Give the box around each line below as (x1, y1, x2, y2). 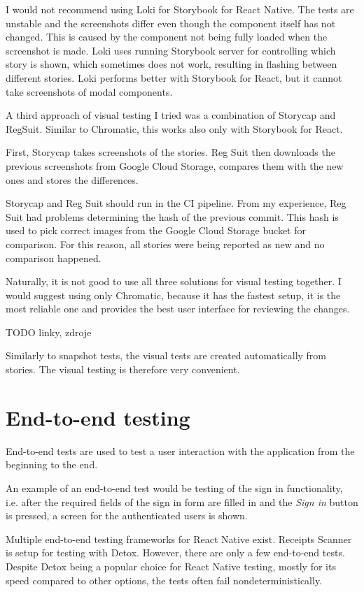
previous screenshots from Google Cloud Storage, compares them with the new (6, 158, 344, 173)
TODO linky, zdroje (6, 324, 92, 339)
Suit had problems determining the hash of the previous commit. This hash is (6, 209, 339, 224)
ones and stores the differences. (6, 172, 139, 187)
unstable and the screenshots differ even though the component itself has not (6, 15, 336, 30)
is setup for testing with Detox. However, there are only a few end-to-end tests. (6, 545, 345, 560)
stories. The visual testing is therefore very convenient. (6, 362, 240, 377)
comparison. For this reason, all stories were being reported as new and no (6, 236, 325, 251)
